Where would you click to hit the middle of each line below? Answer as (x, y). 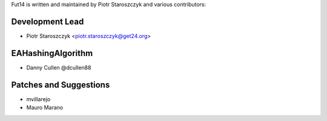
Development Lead (48, 21)
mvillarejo (38, 99)
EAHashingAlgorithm (52, 53)
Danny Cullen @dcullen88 (59, 67)
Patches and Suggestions (61, 85)
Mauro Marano (45, 108)
